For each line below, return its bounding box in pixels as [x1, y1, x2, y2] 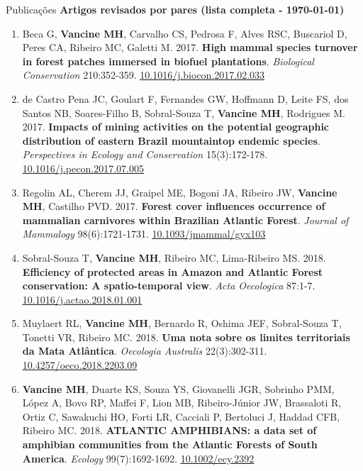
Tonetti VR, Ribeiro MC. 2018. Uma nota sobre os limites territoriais [22, 329, 350, 344]
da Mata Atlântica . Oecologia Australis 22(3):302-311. [22, 343, 267, 358]
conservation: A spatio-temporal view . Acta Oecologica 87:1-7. [22, 278, 315, 293]
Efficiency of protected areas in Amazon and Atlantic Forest [22, 264, 323, 279]
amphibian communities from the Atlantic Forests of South [22, 437, 318, 452]
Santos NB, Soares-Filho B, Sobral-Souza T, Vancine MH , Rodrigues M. [22, 105, 345, 120]
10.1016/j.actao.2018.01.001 [22, 292, 143, 306]
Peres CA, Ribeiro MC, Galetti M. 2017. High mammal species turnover [22, 40, 358, 55]
